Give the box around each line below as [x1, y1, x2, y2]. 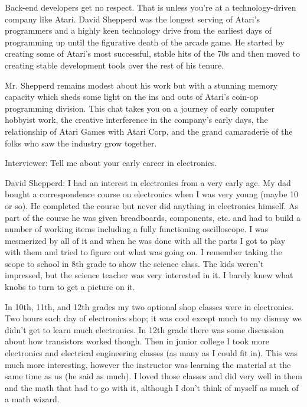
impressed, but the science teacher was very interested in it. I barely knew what [5, 269, 293, 281]
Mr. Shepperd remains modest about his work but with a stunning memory [5, 79, 278, 91]
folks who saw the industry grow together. [5, 136, 157, 149]
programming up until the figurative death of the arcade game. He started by [5, 35, 285, 48]
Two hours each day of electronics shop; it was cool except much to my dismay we [5, 312, 302, 324]
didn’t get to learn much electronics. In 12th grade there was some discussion [5, 323, 284, 336]
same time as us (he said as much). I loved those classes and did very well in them [5, 370, 302, 382]
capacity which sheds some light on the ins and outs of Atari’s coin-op [5, 90, 259, 103]
